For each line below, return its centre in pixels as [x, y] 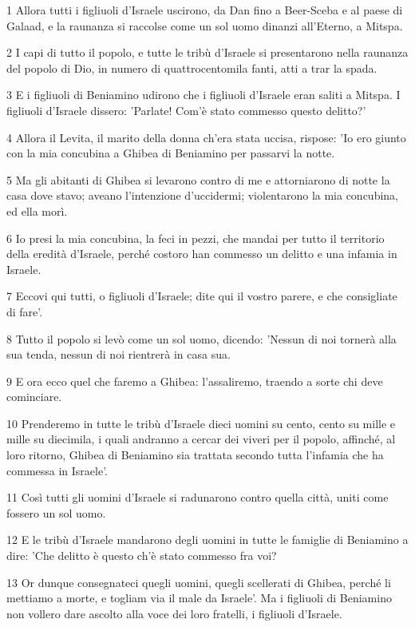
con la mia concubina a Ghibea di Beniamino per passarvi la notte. [171, 153]
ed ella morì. [37, 210]
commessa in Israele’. [57, 470]
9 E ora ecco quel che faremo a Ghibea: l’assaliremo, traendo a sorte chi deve [195, 381]
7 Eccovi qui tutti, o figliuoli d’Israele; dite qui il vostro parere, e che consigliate [202, 296]
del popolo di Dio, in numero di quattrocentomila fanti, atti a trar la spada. [192, 67]
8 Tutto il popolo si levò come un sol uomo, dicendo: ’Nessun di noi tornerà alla [202, 338]
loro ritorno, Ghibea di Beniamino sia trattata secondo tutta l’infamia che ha [195, 455]
